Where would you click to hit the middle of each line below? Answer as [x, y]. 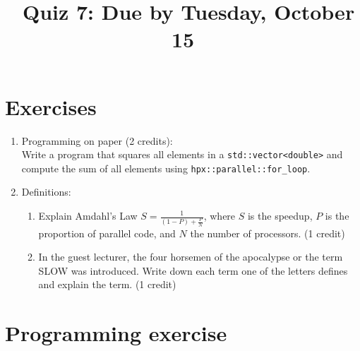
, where [220, 215]
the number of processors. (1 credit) [268, 233]
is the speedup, [280, 215]
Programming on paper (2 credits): [97, 140]
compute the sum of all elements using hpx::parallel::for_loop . [166, 168]
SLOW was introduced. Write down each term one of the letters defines [193, 270]
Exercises [51, 106]
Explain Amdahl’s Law [88, 215]
